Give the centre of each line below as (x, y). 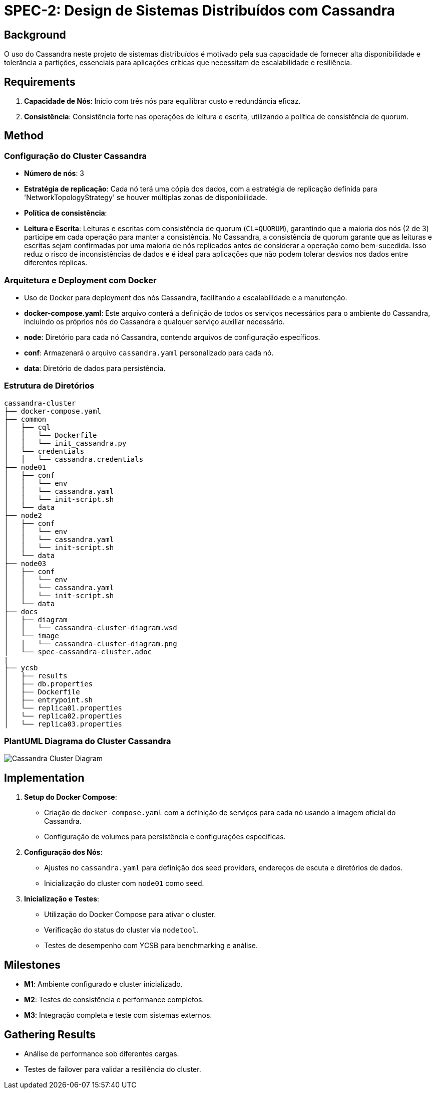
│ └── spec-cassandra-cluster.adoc (78, 652)
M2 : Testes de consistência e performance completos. (114, 1000)
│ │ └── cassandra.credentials (74, 459)
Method (24, 136)
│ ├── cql (27, 427)
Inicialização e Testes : (62, 899)
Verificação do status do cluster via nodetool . (121, 930)
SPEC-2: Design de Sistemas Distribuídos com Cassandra (200, 11)
